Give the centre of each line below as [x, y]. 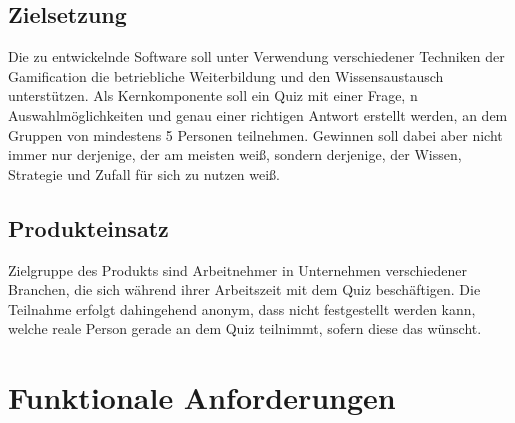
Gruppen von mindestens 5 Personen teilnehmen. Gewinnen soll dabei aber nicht [255, 134]
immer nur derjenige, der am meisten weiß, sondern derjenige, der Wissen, [235, 154]
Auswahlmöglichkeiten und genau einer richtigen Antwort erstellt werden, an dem [258, 114]
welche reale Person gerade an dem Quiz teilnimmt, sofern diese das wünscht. [245, 328]
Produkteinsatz [88, 227]
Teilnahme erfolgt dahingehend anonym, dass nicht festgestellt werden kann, [242, 308]
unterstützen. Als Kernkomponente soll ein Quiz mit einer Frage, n [213, 95]
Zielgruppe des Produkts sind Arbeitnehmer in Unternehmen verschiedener [237, 269]
